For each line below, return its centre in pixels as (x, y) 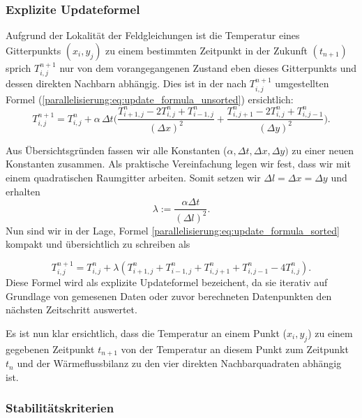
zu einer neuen (323, 150)
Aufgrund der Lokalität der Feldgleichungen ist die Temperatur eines (153, 35)
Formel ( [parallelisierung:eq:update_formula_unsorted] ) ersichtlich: (150, 99)
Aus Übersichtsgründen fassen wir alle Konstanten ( (116, 150)
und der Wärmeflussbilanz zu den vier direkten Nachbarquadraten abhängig (179, 363)
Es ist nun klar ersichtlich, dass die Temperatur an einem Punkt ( (146, 333)
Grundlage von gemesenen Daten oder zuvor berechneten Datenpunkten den (169, 296)
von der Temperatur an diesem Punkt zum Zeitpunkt (235, 349)
